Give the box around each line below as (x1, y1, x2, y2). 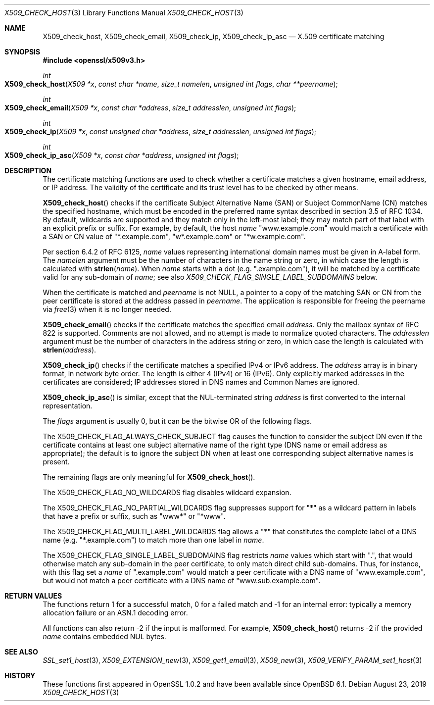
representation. (43, 402, 93, 410)
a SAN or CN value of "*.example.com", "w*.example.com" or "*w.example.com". (43, 232, 306, 241)
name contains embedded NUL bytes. (43, 632, 166, 641)
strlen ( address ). (43, 346, 96, 354)
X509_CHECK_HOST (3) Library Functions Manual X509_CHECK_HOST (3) (4, 8, 243, 17)
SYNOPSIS (4, 48, 41, 56)
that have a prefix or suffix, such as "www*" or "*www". (43, 512, 226, 520)
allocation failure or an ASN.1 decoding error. (43, 608, 188, 617)
